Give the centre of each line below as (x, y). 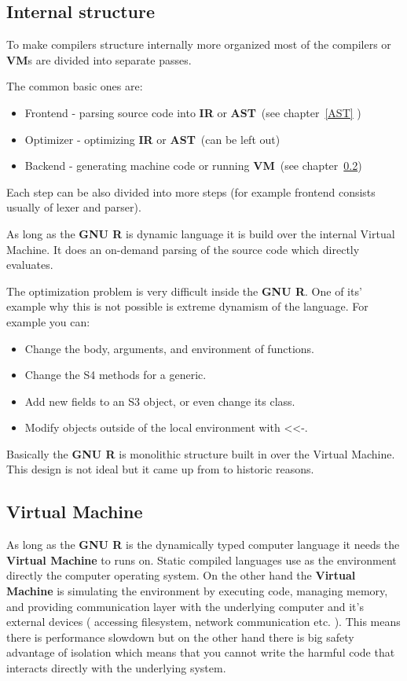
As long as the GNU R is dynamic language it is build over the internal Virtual (201, 233)
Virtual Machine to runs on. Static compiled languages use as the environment (202, 560)
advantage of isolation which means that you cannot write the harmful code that (201, 652)
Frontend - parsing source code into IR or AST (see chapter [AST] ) (193, 112)
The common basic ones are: (75, 86)
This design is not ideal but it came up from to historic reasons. (160, 469)
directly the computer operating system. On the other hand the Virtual (181, 575)
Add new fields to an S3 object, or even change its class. (160, 401)
